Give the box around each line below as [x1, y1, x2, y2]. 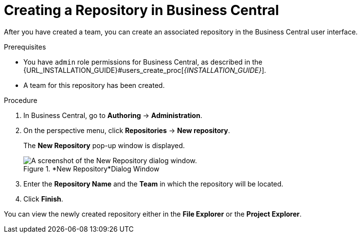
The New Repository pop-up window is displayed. [23, 141, 185, 150]
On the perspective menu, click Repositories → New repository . [23, 126, 230, 135]
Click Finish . [23, 194, 63, 203]
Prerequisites [4, 42, 46, 51]
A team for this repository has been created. [23, 81, 165, 89]
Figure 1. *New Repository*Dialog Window [23, 164, 160, 173]
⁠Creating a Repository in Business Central [4, 2, 279, 18]
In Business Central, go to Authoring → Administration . [23, 111, 202, 119]
